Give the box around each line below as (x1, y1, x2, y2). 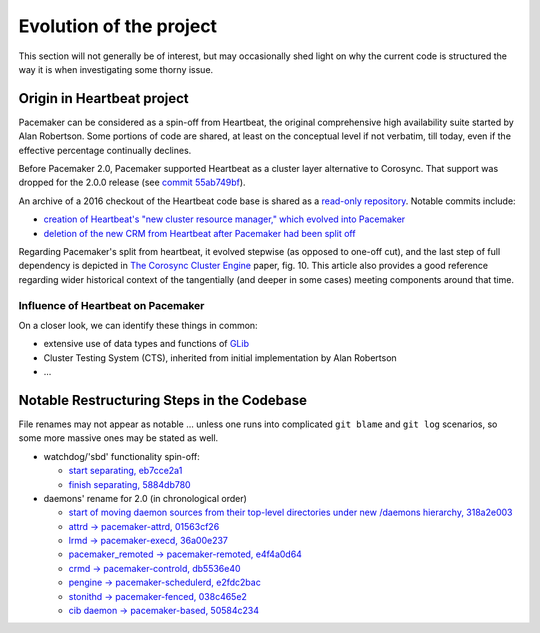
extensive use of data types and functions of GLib (43, 338, 250, 350)
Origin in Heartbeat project (18, 90, 189, 107)
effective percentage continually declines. (18, 144, 192, 156)
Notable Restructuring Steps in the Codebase (18, 391, 307, 409)
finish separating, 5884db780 (68, 478, 191, 490)
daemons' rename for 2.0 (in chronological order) (43, 492, 247, 504)
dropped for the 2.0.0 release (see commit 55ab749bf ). (18, 176, 246, 189)
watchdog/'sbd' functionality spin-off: (43, 450, 200, 462)
